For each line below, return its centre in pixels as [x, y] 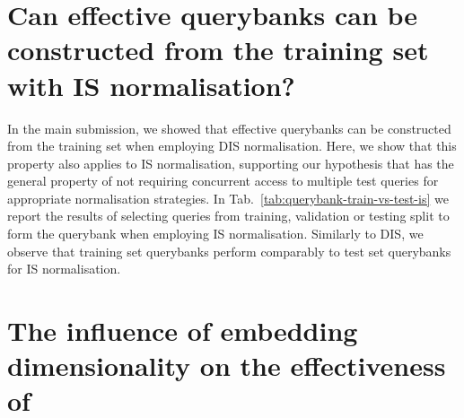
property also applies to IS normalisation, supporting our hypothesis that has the [231, 163]
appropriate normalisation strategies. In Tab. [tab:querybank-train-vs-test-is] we [228, 198]
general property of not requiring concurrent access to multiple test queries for [223, 181]
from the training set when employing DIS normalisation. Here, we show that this [232, 146]
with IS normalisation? [151, 85]
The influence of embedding [183, 331]
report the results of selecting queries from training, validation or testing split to [228, 216]
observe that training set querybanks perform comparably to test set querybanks [229, 251]
